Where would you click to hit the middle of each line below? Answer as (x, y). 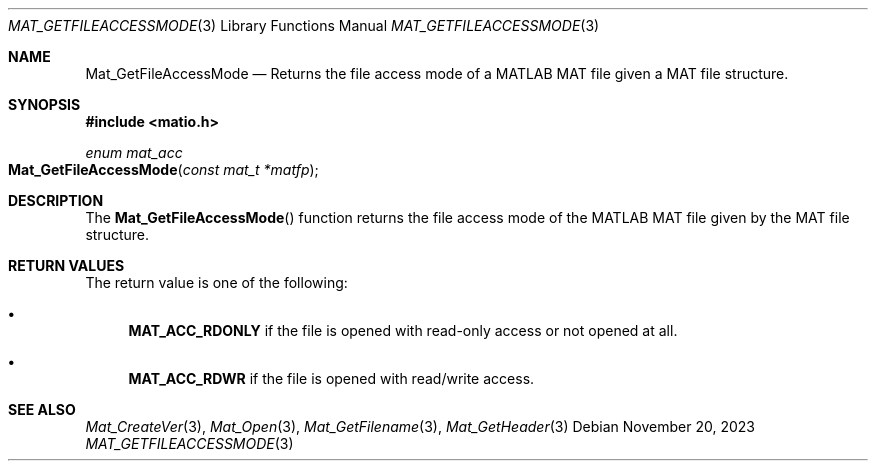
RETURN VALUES (66, 265)
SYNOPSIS (44, 104)
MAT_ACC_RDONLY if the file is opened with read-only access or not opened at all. (403, 330)
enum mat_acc (134, 152)
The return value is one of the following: (216, 282)
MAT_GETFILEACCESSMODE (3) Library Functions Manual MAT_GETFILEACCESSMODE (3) (304, 25)
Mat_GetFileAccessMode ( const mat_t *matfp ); (163, 169)
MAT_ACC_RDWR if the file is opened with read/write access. (331, 378)
